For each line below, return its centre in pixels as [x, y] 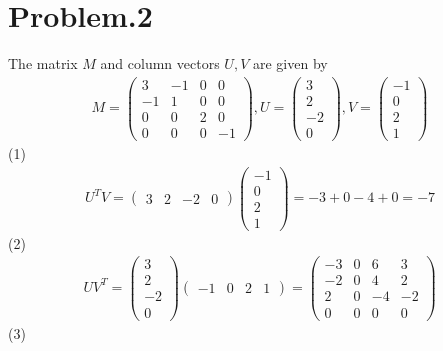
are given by [290, 63]
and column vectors [160, 63]
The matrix [43, 63]
